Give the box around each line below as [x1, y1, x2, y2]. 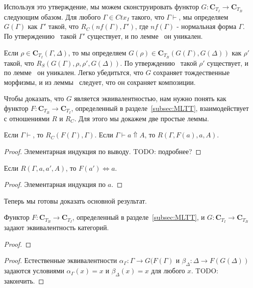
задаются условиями [4, 265, 65, 276]
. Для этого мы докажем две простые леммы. [74, 113, 209, 123]
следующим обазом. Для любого [4, 11, 101, 22]
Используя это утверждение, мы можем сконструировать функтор [4, 1, 199, 11]
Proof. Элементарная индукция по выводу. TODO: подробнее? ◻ [4, 146, 202, 156]
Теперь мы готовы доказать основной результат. [4, 195, 147, 206]
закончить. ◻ [4, 275, 44, 286]
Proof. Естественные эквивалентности [4, 255, 117, 265]
